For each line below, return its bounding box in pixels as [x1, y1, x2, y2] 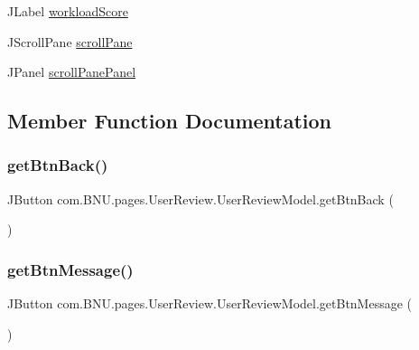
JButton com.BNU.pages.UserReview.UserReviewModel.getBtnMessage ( [7, 294, 413, 313]
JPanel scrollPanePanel [7, 62, 136, 81]
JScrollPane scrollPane [7, 32, 133, 51]
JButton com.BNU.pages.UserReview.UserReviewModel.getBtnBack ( [7, 189, 394, 208]
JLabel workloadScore [7, 2, 128, 20]
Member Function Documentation [7, 107, 332, 135]
